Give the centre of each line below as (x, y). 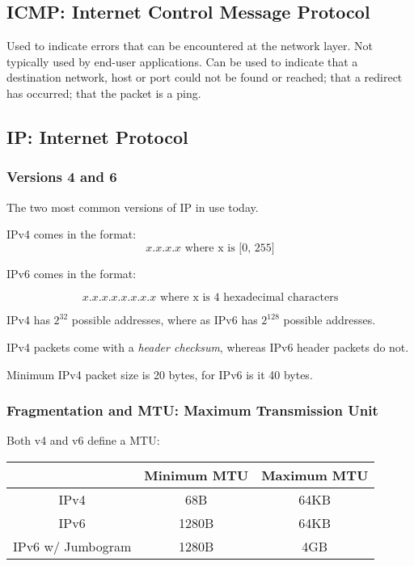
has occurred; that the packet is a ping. (104, 93)
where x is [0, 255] (230, 248)
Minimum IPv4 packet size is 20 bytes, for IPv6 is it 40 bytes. (160, 374)
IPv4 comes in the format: (72, 234)
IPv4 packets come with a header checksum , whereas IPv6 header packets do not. (208, 346)
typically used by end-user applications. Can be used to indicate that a (182, 61)
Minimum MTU (196, 475)
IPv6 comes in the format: (72, 273)
